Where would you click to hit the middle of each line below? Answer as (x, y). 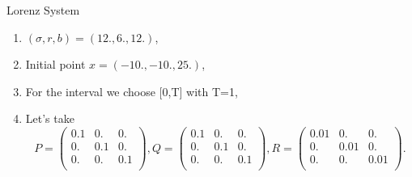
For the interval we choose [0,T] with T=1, (132, 91)
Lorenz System (43, 10)
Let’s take (50, 118)
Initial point (55, 64)
